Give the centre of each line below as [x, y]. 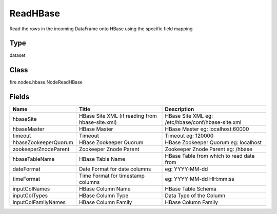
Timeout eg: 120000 [189, 136]
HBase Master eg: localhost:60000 [207, 129]
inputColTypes [30, 196]
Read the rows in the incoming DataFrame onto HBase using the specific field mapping [101, 29]
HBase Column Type [104, 196]
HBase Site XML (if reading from [118, 116]
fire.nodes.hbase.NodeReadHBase [46, 82]
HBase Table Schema [191, 189]
